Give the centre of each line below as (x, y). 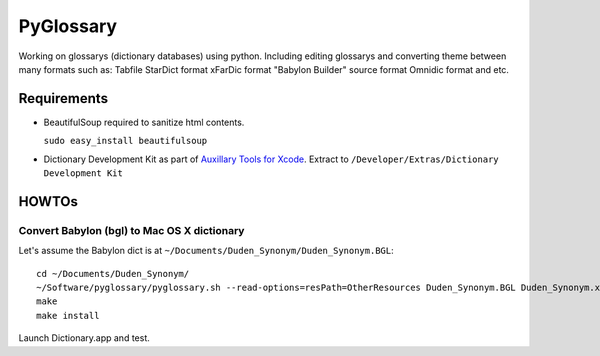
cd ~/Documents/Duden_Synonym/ (113, 273)
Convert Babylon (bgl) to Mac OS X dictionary (131, 230)
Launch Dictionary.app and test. (84, 338)
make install (68, 315)
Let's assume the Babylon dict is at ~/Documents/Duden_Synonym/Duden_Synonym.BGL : (206, 251)
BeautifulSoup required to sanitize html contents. (144, 122)
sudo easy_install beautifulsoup (125, 141)
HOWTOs (48, 201)
